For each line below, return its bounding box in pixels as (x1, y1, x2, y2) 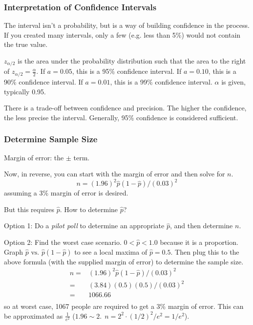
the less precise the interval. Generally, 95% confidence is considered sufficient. (4, 112, 238, 122)
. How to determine (60, 204, 118, 214)
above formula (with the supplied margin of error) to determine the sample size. (4, 256, 244, 266)
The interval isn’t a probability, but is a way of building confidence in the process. (4, 20, 250, 30)
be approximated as (4, 310, 63, 321)
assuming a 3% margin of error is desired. (4, 188, 128, 198)
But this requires (4, 204, 55, 214)
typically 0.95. (4, 86, 46, 96)
